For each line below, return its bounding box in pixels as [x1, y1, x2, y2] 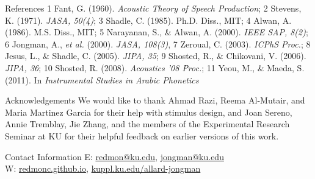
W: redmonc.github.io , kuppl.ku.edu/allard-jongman [5, 162, 201, 175]
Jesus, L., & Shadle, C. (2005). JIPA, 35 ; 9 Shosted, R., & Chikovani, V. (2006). [5, 49, 306, 62]
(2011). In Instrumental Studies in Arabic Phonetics [5, 73, 199, 86]
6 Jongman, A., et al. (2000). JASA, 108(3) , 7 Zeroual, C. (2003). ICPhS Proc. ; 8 [5, 37, 311, 50]
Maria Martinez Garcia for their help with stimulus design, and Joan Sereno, [5, 105, 292, 118]
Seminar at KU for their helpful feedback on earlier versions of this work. [5, 129, 279, 142]
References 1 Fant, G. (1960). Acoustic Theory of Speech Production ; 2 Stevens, [5, 2, 302, 14]
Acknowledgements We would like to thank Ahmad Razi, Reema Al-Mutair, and [5, 94, 305, 107]
